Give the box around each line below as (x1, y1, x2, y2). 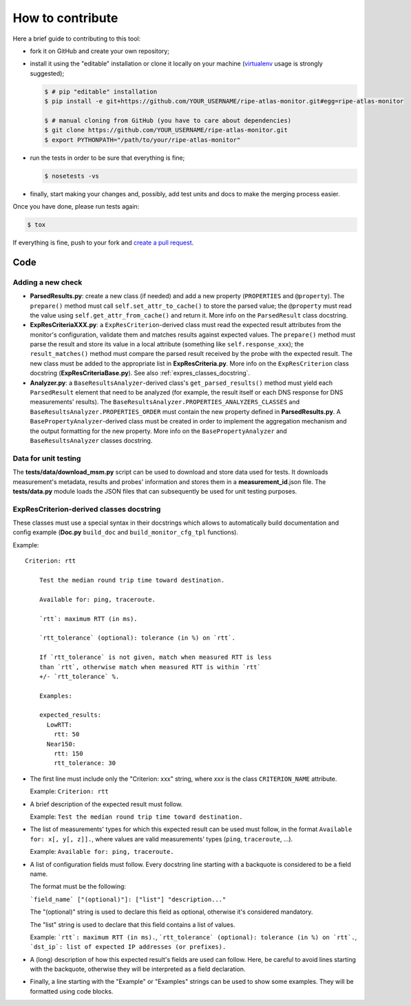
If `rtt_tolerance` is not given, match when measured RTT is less (39, 653, 272, 661)
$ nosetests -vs (44, 172, 100, 180)
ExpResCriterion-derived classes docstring (12, 504, 161, 514)
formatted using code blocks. (30, 987, 114, 995)
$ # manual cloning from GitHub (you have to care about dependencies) (44, 116, 292, 124)
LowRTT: (46, 720, 72, 729)
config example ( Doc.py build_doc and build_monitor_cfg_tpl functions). (12, 528, 239, 536)
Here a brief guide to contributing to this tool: (12, 34, 141, 43)
